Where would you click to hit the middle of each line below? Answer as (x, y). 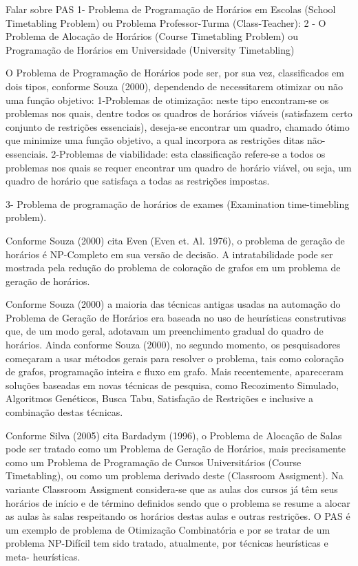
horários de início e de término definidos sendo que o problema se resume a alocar (178, 502)
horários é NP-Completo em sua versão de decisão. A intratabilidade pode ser (169, 254)
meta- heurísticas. (43, 556)
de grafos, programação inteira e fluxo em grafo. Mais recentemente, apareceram (175, 371)
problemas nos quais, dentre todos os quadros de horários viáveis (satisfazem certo (179, 113)
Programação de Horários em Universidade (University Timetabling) (150, 49)
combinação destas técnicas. (64, 412)
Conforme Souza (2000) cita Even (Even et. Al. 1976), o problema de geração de (175, 240)
